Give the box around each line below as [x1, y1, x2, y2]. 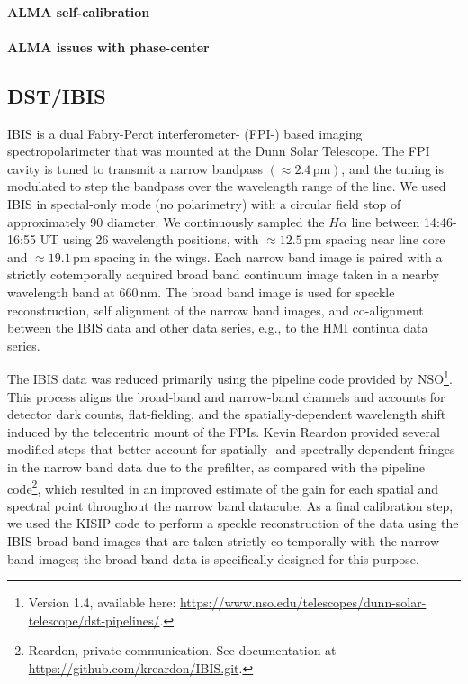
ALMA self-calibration [7, 2, 150, 21]
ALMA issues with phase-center [7, 37, 210, 56]
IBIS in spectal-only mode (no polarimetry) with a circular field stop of [7, 194, 401, 213]
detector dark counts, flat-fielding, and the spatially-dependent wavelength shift [7, 405, 446, 424]
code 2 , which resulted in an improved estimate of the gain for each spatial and [7, 476, 439, 497]
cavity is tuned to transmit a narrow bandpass [7, 159, 263, 178]
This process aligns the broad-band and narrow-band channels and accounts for [7, 387, 445, 406]
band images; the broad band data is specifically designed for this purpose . [7, 549, 419, 568]
